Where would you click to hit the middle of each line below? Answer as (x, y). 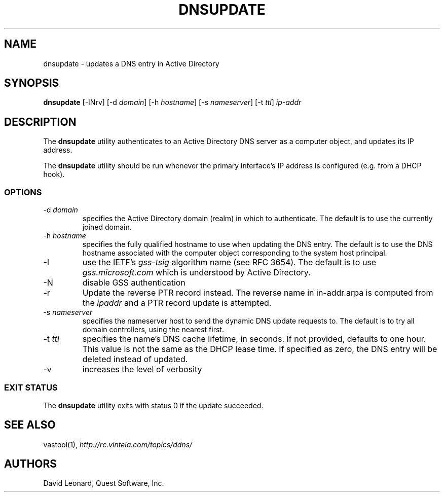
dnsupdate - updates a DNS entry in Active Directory (131, 63)
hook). (54, 174)
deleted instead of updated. (135, 359)
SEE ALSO (30, 425)
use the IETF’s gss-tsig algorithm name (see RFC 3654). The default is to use (229, 262)
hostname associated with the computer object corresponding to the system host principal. (235, 253)
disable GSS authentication (134, 283)
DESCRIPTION (40, 122)
